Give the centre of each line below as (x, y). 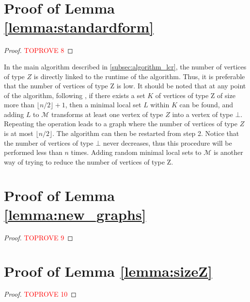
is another (228, 152)
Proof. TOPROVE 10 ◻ (40, 294)
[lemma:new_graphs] (75, 214)
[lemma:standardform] (79, 27)
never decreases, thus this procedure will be (167, 143)
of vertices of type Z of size (195, 95)
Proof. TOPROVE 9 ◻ (39, 237)
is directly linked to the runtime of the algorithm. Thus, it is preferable (139, 76)
